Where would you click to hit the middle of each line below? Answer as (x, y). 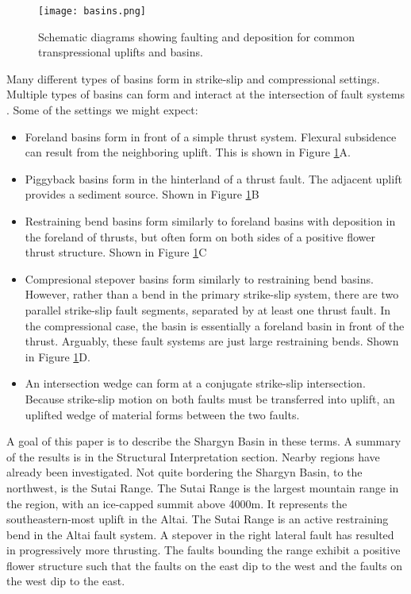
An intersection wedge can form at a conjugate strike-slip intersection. (195, 383)
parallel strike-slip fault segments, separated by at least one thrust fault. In (208, 309)
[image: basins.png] (92, 11)
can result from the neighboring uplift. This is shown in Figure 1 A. (188, 152)
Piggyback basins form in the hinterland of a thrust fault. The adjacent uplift (213, 178)
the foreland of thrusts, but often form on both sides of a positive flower (200, 236)
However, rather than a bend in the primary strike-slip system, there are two (212, 294)
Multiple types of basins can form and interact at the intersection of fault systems (205, 94)
